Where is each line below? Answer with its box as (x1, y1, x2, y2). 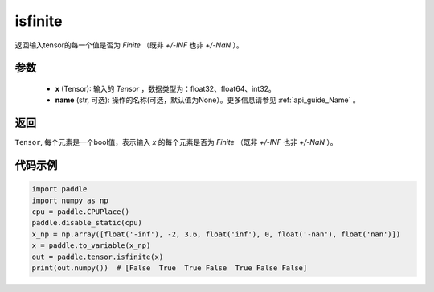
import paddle (31, 185, 88, 194)
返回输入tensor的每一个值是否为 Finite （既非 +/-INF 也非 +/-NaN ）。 (14, 40, 244, 50)
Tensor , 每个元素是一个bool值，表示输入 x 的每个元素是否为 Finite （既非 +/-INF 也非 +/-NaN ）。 (14, 138, 338, 147)
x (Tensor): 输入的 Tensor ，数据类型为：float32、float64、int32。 (55, 84, 276, 93)
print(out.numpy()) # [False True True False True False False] (31, 263, 308, 273)
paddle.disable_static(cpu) (31, 218, 142, 228)
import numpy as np (31, 195, 108, 205)
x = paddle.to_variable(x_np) (31, 241, 151, 250)
